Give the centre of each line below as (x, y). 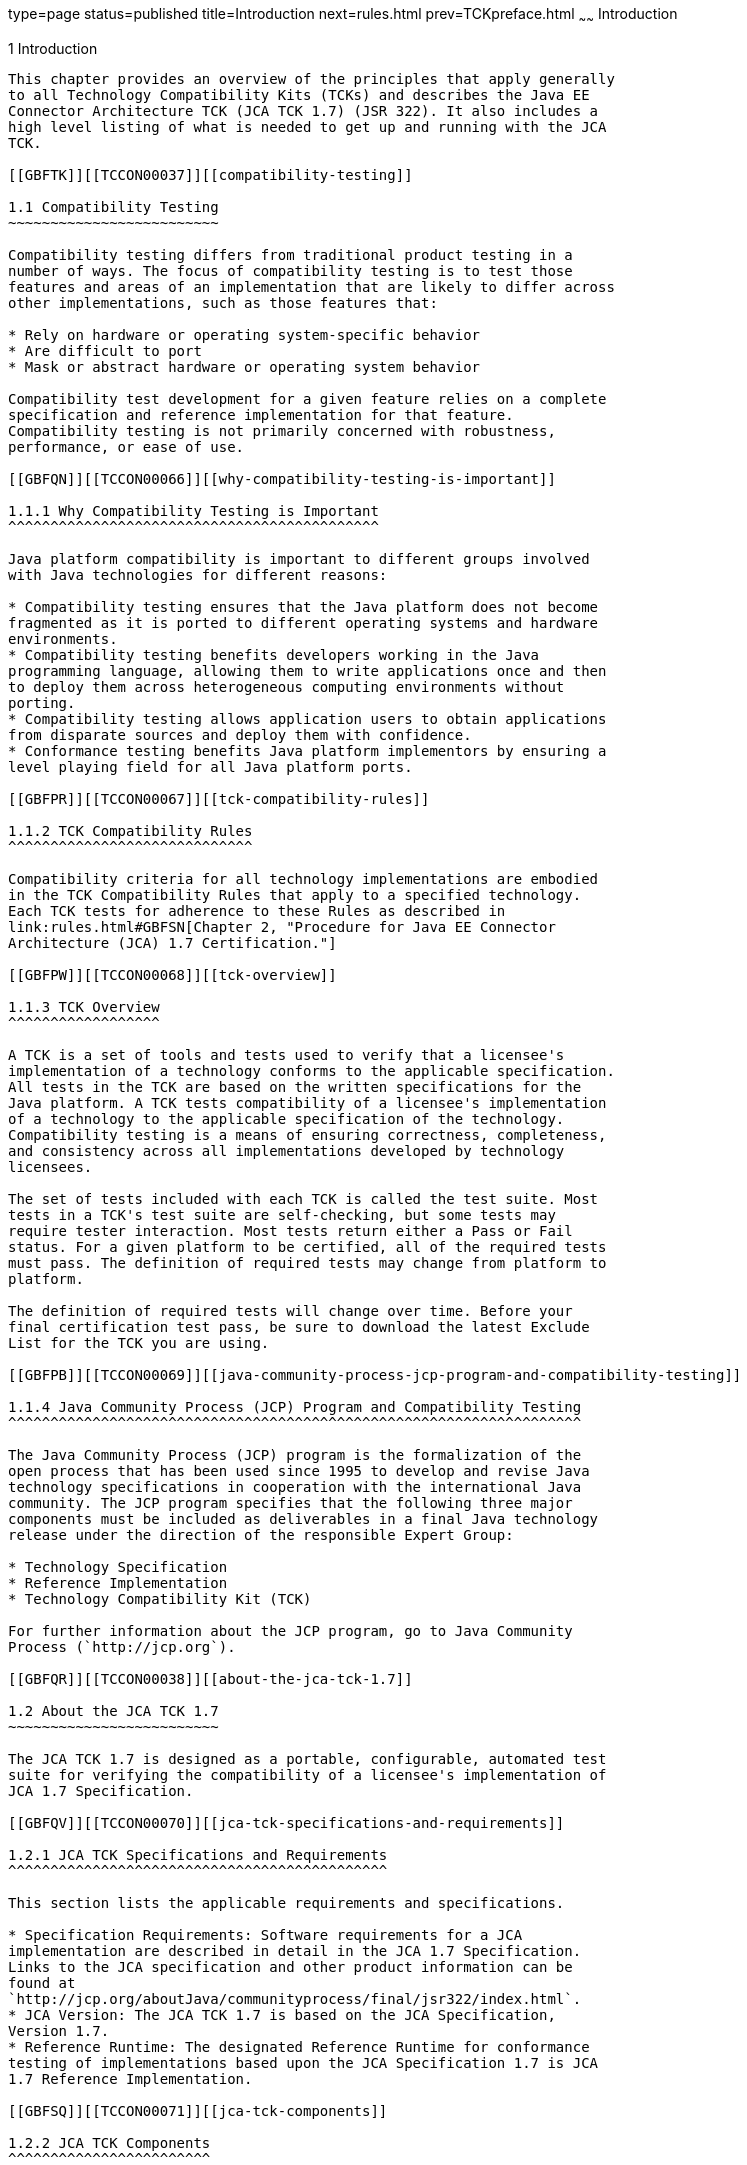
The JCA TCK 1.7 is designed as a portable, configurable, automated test (307, 1758)
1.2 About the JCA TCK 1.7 (113, 1710)
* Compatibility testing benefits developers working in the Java (274, 654)
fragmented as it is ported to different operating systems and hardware (303, 622)
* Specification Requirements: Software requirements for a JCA (265, 1934)
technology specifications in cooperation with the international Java (295, 1486)
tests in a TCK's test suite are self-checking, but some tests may (282, 1214)
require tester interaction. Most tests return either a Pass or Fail (290, 1230)
